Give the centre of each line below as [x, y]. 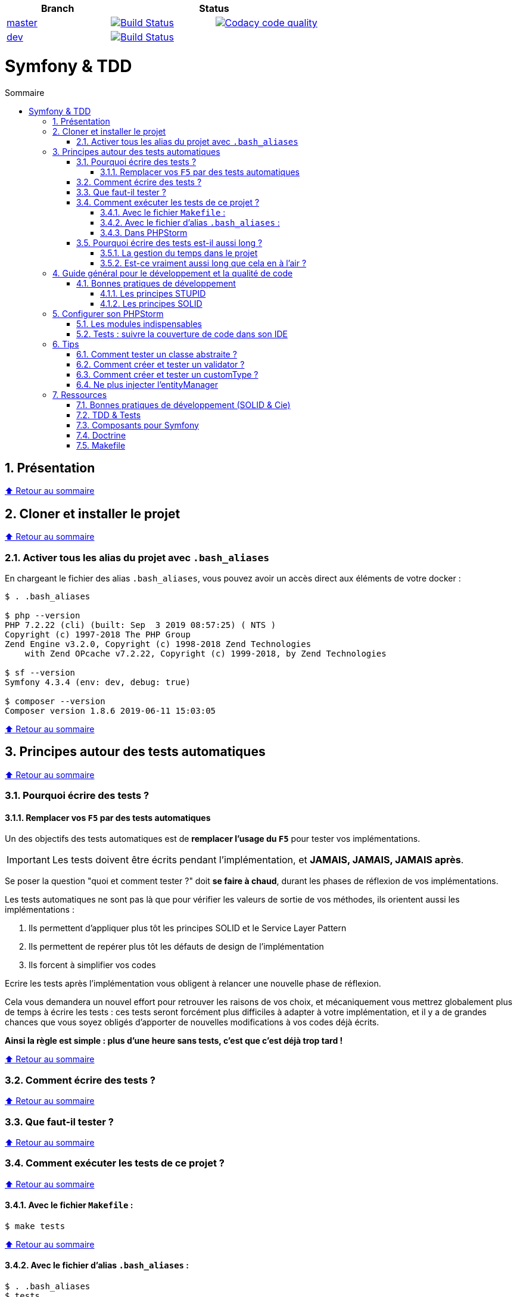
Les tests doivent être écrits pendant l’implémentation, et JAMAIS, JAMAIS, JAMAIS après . [258, 860]
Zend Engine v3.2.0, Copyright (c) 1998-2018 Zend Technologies [158, 644]
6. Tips [66, 344]
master [22, 23]
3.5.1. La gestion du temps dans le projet [179, 253]
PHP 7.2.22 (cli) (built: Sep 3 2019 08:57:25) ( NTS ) [141, 625]
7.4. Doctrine [101, 435]
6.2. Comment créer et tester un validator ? [161, 364]
